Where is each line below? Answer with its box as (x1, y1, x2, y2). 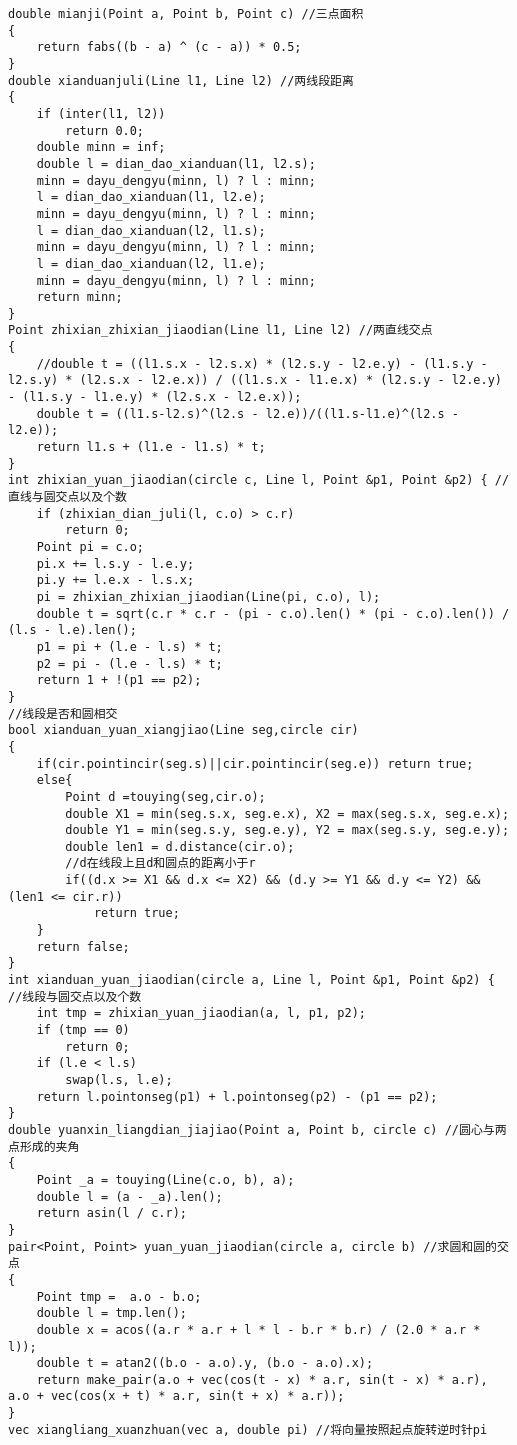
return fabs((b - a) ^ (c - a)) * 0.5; (36, 40, 302, 55)
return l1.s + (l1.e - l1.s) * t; (36, 440, 266, 455)
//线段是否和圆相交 (8, 706, 118, 721)
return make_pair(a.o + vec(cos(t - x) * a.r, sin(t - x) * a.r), (36, 1372, 488, 1387)
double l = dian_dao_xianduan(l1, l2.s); (36, 156, 316, 171)
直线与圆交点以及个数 (8, 490, 127, 505)
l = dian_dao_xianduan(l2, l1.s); (36, 223, 266, 238)
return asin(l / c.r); (36, 1206, 187, 1221)
